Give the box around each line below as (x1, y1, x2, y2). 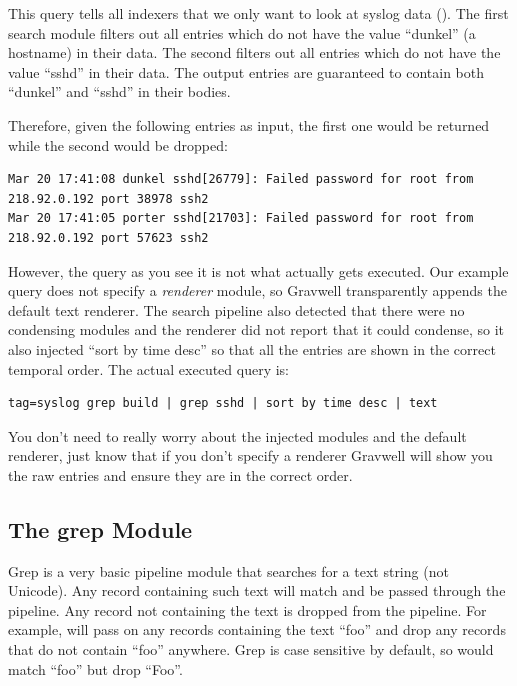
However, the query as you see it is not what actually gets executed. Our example (8, 260, 509, 281)
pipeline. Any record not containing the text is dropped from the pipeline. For (8, 599, 487, 620)
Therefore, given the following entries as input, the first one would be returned (8, 114, 490, 135)
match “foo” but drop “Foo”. (8, 658, 183, 679)
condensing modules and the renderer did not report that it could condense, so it (8, 319, 504, 340)
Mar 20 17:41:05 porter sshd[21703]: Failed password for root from (8, 211, 474, 226)
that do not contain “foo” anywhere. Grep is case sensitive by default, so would (8, 639, 494, 660)
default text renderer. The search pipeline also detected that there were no (8, 299, 465, 320)
